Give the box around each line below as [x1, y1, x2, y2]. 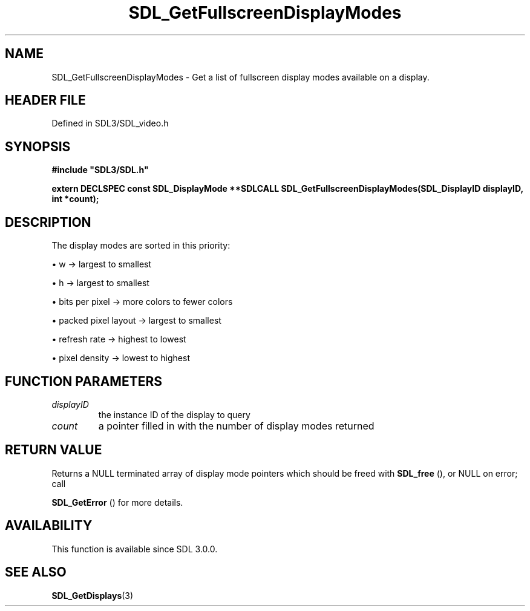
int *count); [51, 194, 99, 204]
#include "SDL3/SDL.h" [51, 165, 149, 175]
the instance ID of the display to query [98, 409, 250, 420]
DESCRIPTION [5, 214, 91, 230]
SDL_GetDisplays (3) [51, 590, 134, 601]
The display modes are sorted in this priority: [51, 240, 231, 251]
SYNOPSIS [5, 139, 71, 154]
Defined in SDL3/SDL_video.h [51, 118, 169, 129]
